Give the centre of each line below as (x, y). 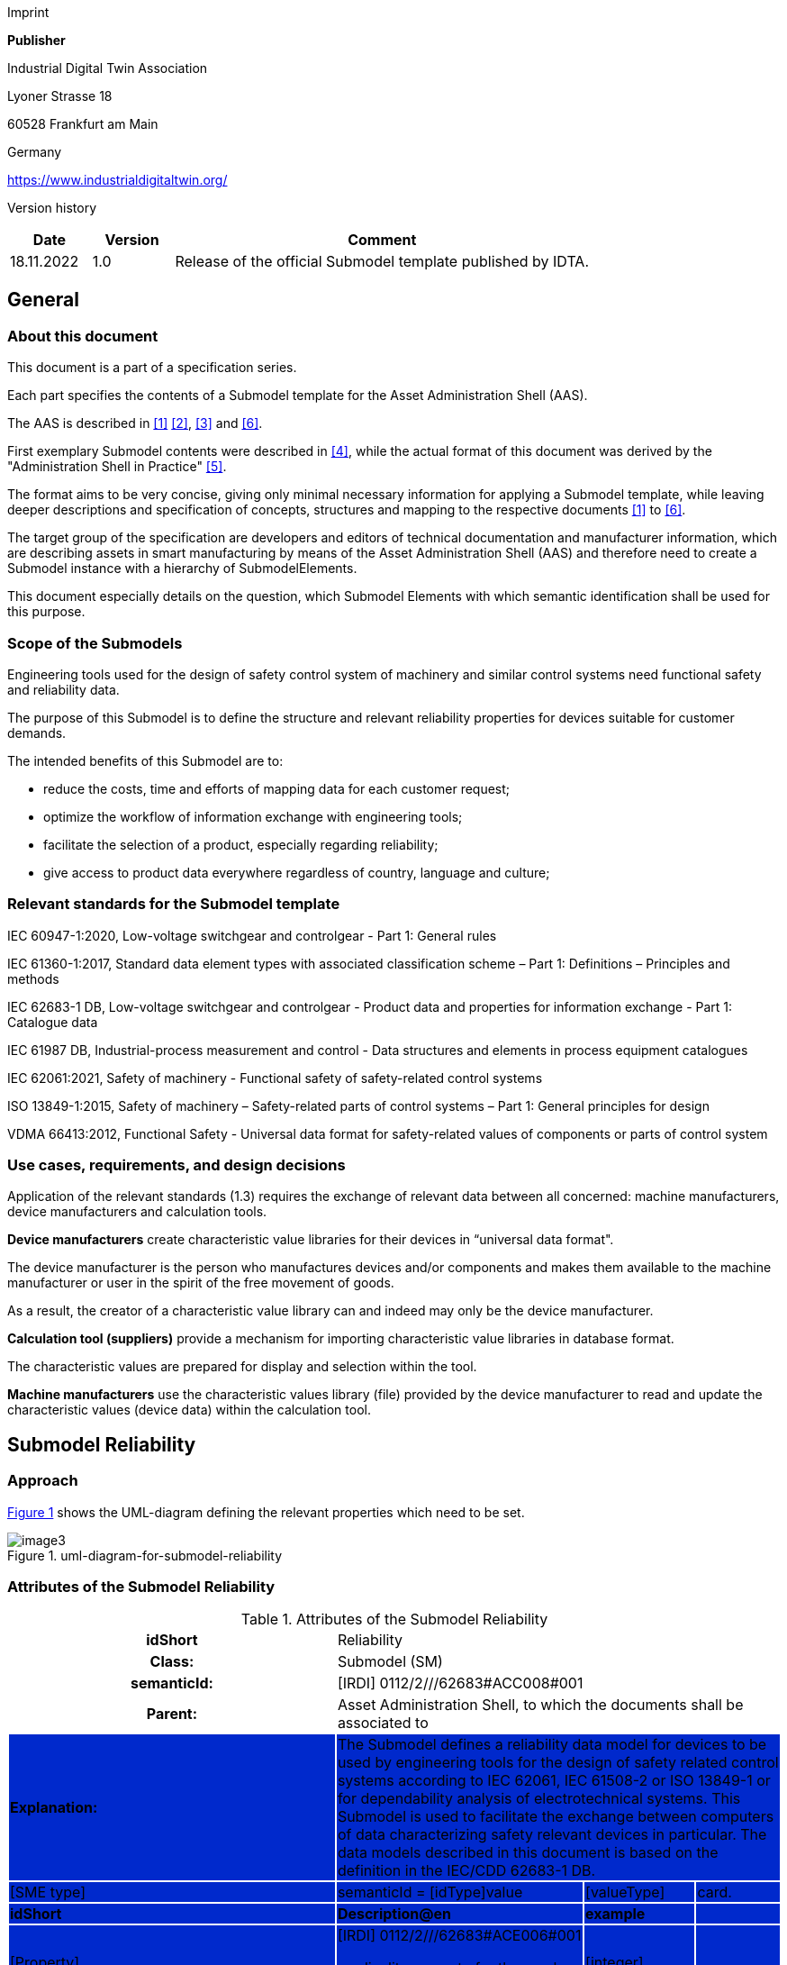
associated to (383, 1723)
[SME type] (48, 1892)
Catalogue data (53, 1022)
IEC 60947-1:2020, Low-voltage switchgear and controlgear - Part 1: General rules (252, 935)
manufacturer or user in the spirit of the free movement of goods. (201, 1283)
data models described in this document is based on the (528, 1853)
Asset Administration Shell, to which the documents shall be (540, 1705)
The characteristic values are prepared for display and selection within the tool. (242, 1367)
